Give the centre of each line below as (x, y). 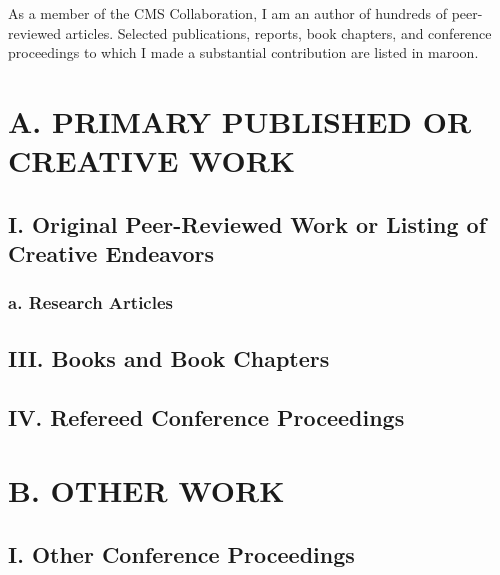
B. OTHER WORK (146, 490)
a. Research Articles (90, 302)
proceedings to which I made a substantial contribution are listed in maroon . (243, 52)
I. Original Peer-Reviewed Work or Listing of (247, 223)
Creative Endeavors (111, 253)
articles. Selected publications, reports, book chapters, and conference (278, 32)
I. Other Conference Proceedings (181, 553)
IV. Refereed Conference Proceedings (206, 416)
